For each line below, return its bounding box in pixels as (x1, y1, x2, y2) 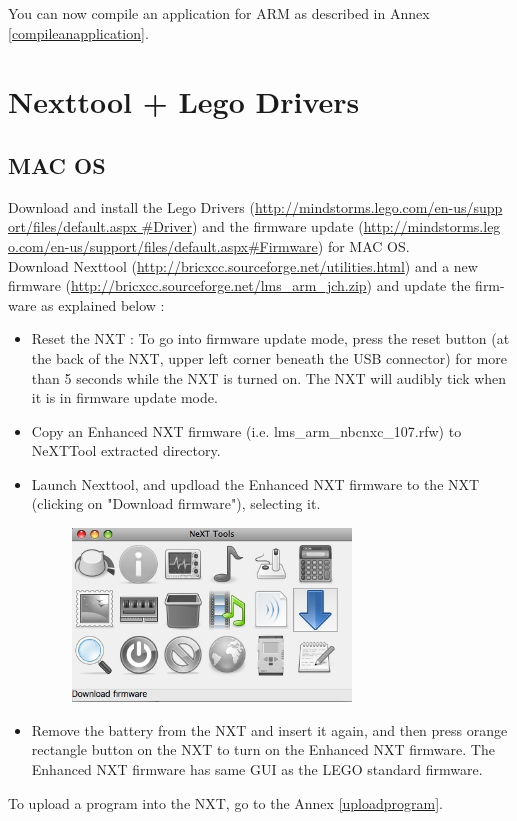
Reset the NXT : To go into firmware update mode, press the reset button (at (31, 328, 510, 349)
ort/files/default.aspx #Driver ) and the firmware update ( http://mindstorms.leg (8, 216, 501, 237)
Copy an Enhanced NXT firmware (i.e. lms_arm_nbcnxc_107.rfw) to (31, 420, 462, 441)
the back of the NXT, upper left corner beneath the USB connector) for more (31, 347, 508, 368)
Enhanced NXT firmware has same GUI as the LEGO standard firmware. (31, 759, 483, 779)
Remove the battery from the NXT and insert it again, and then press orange (31, 719, 508, 740)
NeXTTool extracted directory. (31, 440, 221, 461)
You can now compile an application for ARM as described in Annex (8, 3, 430, 23)
